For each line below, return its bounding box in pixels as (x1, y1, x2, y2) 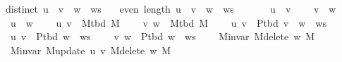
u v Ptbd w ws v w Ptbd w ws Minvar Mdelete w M (10, 29, 315, 44)
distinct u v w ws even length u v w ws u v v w (5, 1, 336, 15)
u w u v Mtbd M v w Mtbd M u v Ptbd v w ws (10, 15, 326, 30)
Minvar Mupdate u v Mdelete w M (10, 42, 171, 57)
